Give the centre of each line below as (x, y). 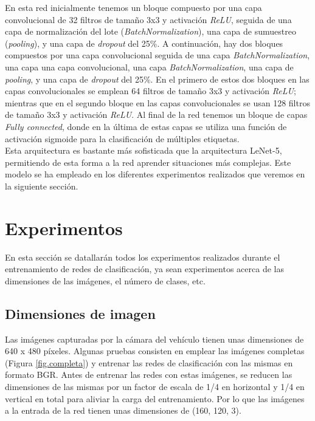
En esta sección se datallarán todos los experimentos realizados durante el (143, 257)
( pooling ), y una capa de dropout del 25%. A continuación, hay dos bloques (144, 43)
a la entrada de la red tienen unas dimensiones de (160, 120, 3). (123, 410)
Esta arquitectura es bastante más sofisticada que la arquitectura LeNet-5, (144, 150)
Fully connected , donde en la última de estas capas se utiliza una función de (146, 126)
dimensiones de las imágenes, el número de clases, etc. (105, 280)
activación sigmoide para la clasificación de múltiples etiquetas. (122, 138)
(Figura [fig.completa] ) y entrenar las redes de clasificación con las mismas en (149, 362)
